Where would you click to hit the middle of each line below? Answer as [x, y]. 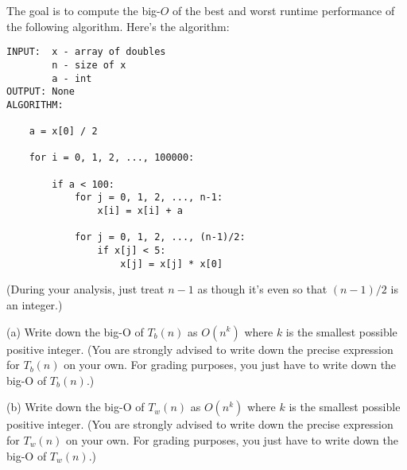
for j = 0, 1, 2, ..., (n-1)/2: [160, 237]
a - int [72, 78]
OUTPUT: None [41, 92]
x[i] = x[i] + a [140, 211]
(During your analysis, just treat [85, 289]
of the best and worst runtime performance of [284, 10]
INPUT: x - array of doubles [86, 52]
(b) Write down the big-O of [76, 407]
